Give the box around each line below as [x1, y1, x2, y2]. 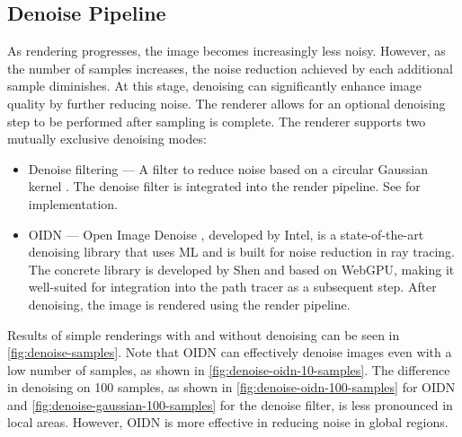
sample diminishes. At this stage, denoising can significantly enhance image [7, 76, 422, 95]
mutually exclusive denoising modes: [7, 129, 207, 148]
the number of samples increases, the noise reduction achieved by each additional [7, 58, 453, 77]
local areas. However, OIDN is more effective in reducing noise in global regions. [7, 413, 449, 432]
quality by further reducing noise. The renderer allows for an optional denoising [7, 93, 446, 112]
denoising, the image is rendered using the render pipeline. [28, 294, 351, 313]
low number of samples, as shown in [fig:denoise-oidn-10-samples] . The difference [7, 360, 450, 379]
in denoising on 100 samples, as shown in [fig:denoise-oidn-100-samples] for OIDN [7, 378, 456, 397]
